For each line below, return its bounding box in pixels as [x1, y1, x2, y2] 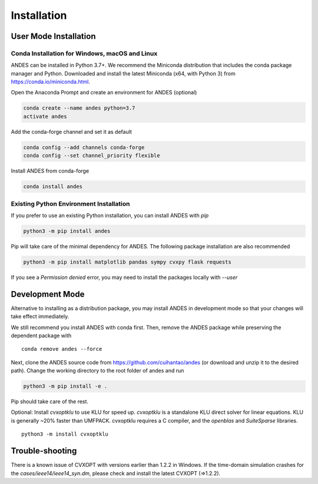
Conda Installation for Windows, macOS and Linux [11, 49, 158, 57]
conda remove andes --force [21, 345, 102, 353]
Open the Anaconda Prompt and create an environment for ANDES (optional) [11, 89, 197, 96]
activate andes [23, 113, 67, 120]
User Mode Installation [11, 31, 96, 41]
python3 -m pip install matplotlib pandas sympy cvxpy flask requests [23, 258, 232, 265]
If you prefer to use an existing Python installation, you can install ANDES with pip [11, 212, 209, 219]
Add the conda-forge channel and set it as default [11, 128, 132, 135]
